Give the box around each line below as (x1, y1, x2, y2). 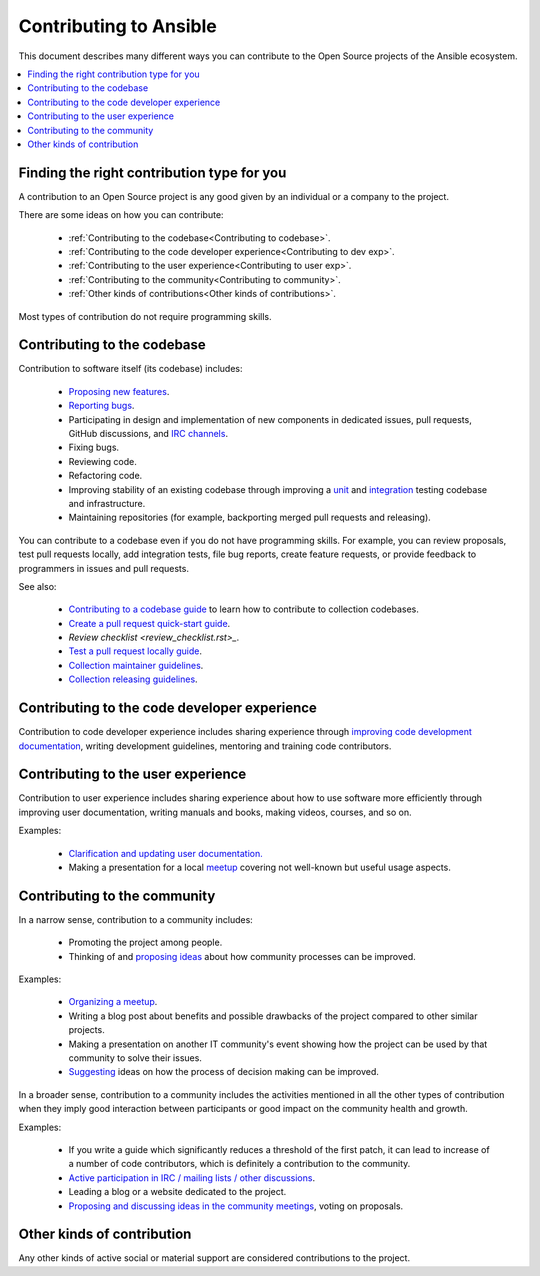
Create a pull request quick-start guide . (68, 617, 231, 629)
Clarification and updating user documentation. (68, 847, 264, 859)
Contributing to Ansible (18, 15, 217, 37)
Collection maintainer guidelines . (68, 659, 204, 671)
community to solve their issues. (68, 1052, 202, 1064)
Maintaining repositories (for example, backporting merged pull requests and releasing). (68, 511, 432, 524)
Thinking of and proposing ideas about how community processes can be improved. (68, 950, 417, 962)
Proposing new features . (68, 385, 170, 397)
